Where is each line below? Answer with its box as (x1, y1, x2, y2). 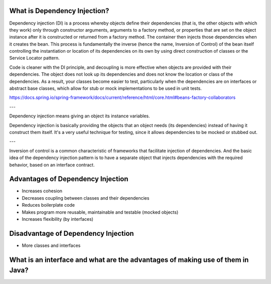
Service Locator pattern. (9, 55, 60, 61)
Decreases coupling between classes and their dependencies (22, 195, 150, 201)
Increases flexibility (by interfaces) (22, 216, 94, 222)
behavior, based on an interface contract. (9, 162, 95, 168)
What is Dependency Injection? (9, 7, 109, 15)
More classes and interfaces (22, 242, 81, 248)
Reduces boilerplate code (22, 202, 75, 208)
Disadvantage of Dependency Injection (9, 229, 134, 238)
